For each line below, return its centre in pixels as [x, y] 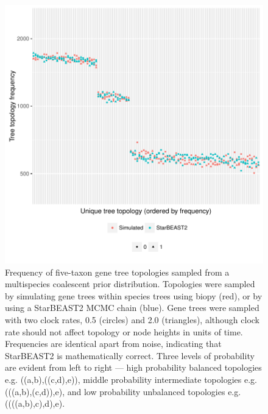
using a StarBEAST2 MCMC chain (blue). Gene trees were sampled [132, 308]
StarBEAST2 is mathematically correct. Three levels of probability [130, 355]
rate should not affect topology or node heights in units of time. [124, 331]
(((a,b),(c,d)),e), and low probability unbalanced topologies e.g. [123, 391]
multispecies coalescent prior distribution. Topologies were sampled [130, 284]
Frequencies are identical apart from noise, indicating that [113, 344]
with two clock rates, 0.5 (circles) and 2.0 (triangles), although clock [132, 319]
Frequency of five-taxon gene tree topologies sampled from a [117, 272]
